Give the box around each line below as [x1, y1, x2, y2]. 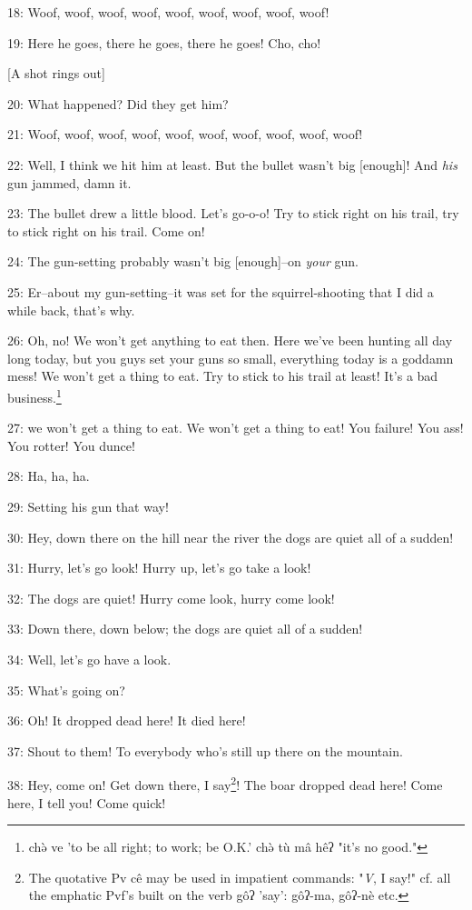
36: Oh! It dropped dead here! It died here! [7, 711, 246, 730]
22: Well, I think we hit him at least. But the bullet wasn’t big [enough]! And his [7, 155, 457, 174]
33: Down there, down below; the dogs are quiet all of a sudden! [7, 619, 363, 638]
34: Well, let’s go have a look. [7, 649, 172, 668]
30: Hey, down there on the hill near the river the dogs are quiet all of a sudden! [7, 527, 454, 546]
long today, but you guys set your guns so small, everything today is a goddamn [7, 348, 454, 367]
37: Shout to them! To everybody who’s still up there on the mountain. [7, 741, 403, 760]
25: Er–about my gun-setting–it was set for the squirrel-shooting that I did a [7, 282, 434, 301]
